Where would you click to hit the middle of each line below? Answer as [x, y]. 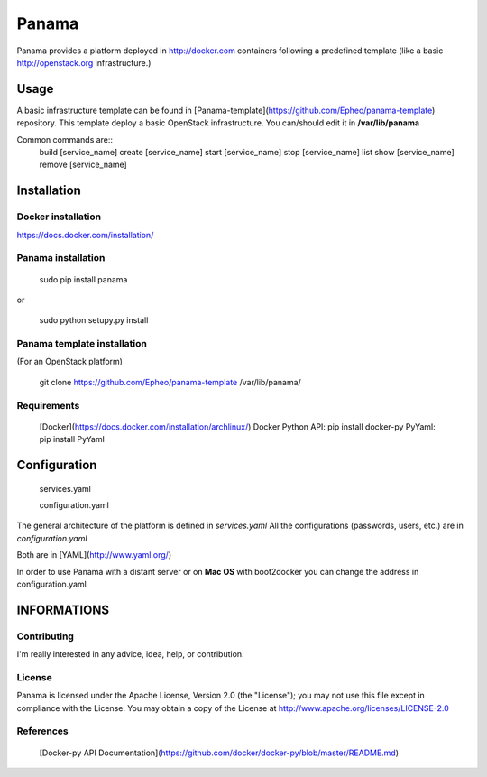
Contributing [45, 636]
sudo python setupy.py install [94, 320]
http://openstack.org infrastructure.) [84, 62]
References [42, 731]
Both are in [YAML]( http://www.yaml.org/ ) [94, 555]
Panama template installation [82, 344]
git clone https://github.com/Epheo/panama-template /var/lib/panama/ [170, 382]
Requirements [48, 405]
